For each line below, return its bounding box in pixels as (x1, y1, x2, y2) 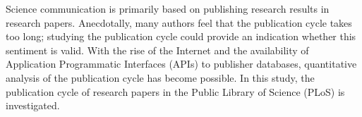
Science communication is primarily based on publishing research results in (6, 1, 330, 16)
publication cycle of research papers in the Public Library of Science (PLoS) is (6, 84, 345, 99)
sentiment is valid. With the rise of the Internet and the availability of (6, 42, 309, 57)
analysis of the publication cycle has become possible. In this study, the (6, 70, 315, 85)
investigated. (6, 98, 60, 113)
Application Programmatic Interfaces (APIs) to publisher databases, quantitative (6, 56, 357, 71)
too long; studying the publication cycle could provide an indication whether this (6, 29, 356, 44)
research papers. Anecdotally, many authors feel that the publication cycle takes (6, 15, 352, 30)
